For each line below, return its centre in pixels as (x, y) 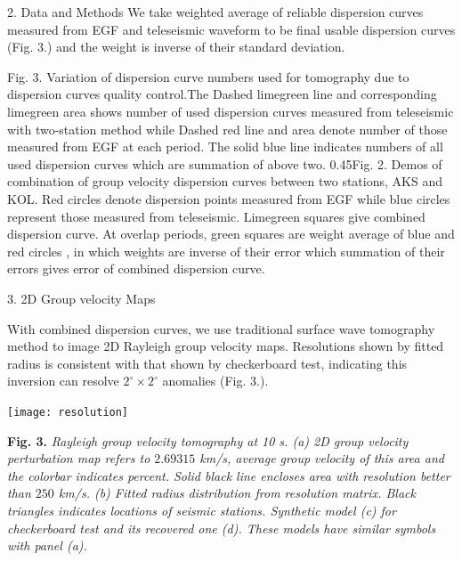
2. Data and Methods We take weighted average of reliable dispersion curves (215, 12)
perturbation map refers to (79, 458)
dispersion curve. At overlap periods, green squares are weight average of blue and (231, 234)
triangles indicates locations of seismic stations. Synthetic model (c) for (202, 510)
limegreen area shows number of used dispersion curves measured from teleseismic (231, 111)
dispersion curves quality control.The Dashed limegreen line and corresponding (222, 94)
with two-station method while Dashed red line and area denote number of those (227, 129)
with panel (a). (47, 545)
